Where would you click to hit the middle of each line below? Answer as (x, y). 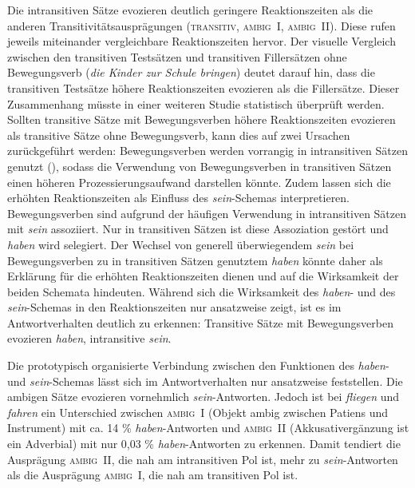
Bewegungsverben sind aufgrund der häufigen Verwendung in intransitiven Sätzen (207, 213)
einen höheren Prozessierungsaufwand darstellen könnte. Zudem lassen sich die (199, 182)
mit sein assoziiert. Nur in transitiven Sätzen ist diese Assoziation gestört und (198, 229)
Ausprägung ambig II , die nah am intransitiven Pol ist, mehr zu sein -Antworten (203, 459)
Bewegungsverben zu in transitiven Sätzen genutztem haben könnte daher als (195, 260)
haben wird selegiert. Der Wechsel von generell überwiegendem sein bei (181, 244)
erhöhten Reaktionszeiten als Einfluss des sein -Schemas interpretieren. (179, 198)
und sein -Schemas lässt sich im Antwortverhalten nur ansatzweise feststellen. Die (205, 381)
